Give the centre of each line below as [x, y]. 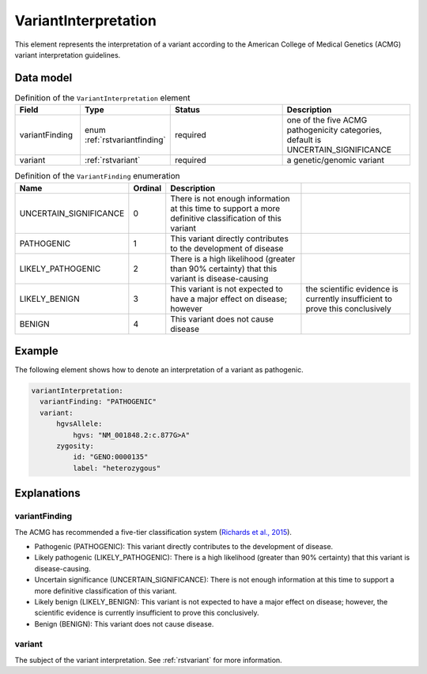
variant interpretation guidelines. [68, 55]
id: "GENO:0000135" [110, 457]
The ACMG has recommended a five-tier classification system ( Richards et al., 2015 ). [153, 532]
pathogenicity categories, [334, 130]
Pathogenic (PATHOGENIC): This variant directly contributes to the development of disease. [184, 546]
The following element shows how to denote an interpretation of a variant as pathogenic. [159, 370]
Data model [43, 78]
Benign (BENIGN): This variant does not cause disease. [124, 623]
